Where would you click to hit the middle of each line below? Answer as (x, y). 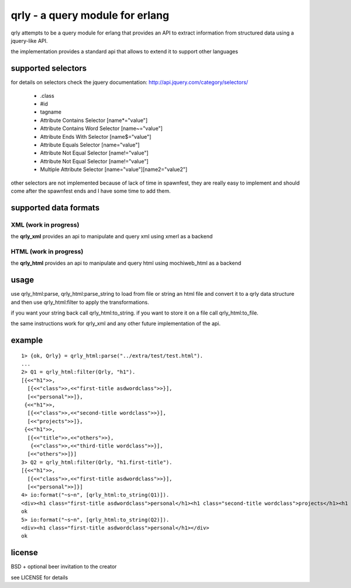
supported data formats (55, 208)
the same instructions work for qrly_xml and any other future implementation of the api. (116, 324)
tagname (51, 112)
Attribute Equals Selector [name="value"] (90, 145)
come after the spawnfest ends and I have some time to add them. (91, 191)
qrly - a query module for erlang (90, 15)
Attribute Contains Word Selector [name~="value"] (101, 128)
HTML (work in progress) (47, 251)
